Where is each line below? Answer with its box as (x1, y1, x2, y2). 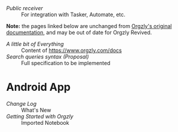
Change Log (6, 100, 37, 107)
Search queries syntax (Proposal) (6, 53, 90, 60)
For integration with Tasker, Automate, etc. (21, 11, 125, 18)
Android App (6, 81, 70, 94)
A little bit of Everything (6, 41, 64, 47)
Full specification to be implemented (21, 60, 111, 66)
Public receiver (6, 5, 44, 11)
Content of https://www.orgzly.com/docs (21, 47, 122, 54)
